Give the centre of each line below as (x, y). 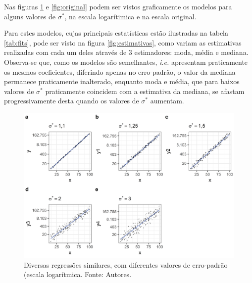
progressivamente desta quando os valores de (72, 101)
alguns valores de (30, 16)
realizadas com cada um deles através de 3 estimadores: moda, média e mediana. (126, 52)
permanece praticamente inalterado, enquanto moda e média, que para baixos (122, 81)
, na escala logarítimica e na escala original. (130, 16)
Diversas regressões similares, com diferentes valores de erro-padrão (126, 264)
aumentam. (167, 101)
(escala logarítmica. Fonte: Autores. (78, 274)
